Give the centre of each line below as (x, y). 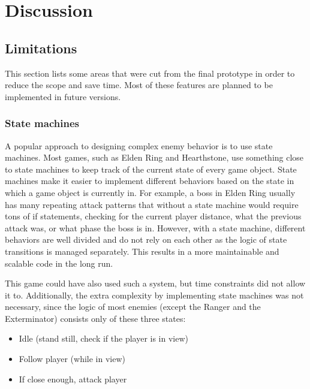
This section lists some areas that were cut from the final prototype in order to (150, 73)
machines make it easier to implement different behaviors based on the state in (150, 181)
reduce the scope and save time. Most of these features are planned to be (139, 85)
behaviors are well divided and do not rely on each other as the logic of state (146, 239)
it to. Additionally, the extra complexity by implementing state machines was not (154, 295)
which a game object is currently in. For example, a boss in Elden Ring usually (150, 192)
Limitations (41, 48)
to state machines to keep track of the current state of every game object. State (151, 169)
